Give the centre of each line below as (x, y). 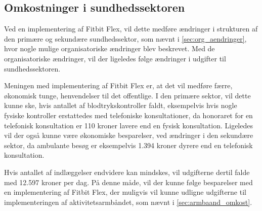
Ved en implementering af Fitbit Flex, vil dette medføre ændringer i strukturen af (131, 29)
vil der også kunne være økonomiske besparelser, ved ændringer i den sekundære (129, 135)
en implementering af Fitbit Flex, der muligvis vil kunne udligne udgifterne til (125, 192)
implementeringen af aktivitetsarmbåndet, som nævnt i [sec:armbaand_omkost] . (128, 202)
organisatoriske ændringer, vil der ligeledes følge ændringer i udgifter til (115, 58)
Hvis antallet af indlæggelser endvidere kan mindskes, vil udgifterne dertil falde (127, 172)
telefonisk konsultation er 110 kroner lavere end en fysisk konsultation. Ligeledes (128, 125)
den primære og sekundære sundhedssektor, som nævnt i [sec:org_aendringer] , (125, 38)
